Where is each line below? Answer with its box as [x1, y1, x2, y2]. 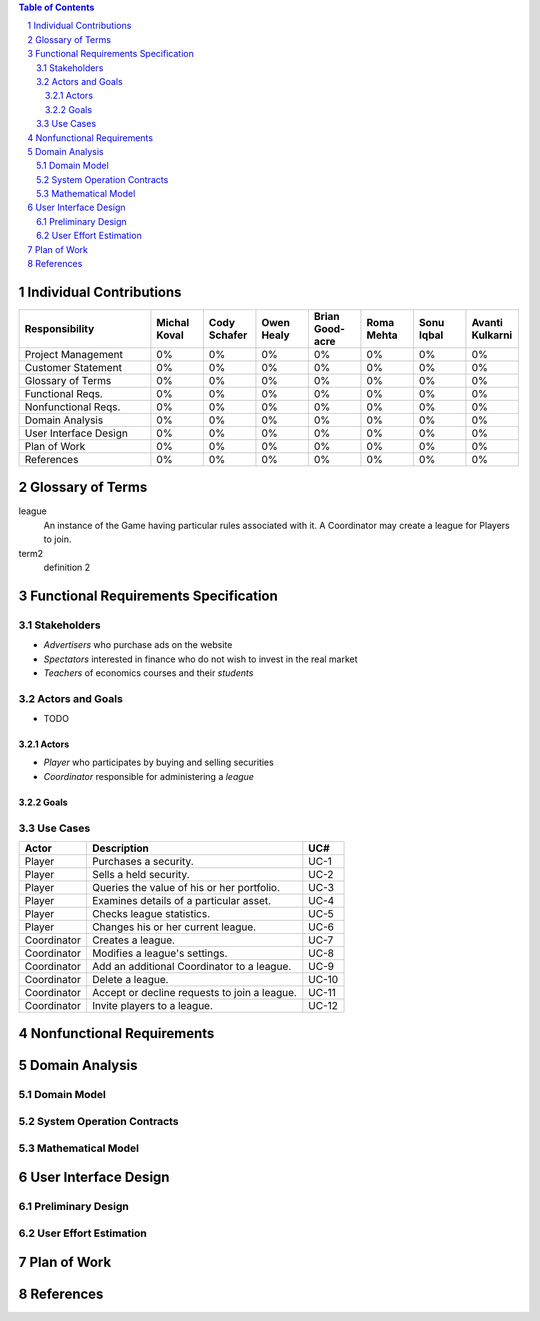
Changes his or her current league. [91, 920, 257, 934]
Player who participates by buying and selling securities [43, 756, 274, 769]
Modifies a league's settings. [91, 946, 228, 960]
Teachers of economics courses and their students [43, 666, 254, 679]
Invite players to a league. [91, 999, 214, 1013]
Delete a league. [91, 973, 169, 987]
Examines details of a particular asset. [91, 894, 272, 908]
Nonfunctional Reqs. [24, 400, 121, 414]
